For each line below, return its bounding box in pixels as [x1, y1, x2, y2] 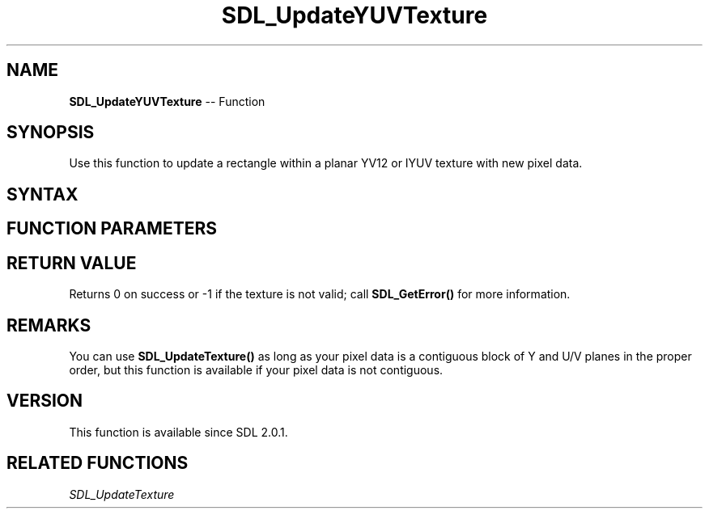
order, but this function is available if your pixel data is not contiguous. [69, 362, 444, 377]
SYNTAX [6, 184, 79, 205]
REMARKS [6, 314, 91, 336]
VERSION [6, 390, 83, 412]
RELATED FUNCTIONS [6, 453, 189, 474]
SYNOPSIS [6, 122, 95, 143]
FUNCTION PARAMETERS [6, 218, 217, 239]
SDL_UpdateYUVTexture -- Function [69, 94, 265, 108]
